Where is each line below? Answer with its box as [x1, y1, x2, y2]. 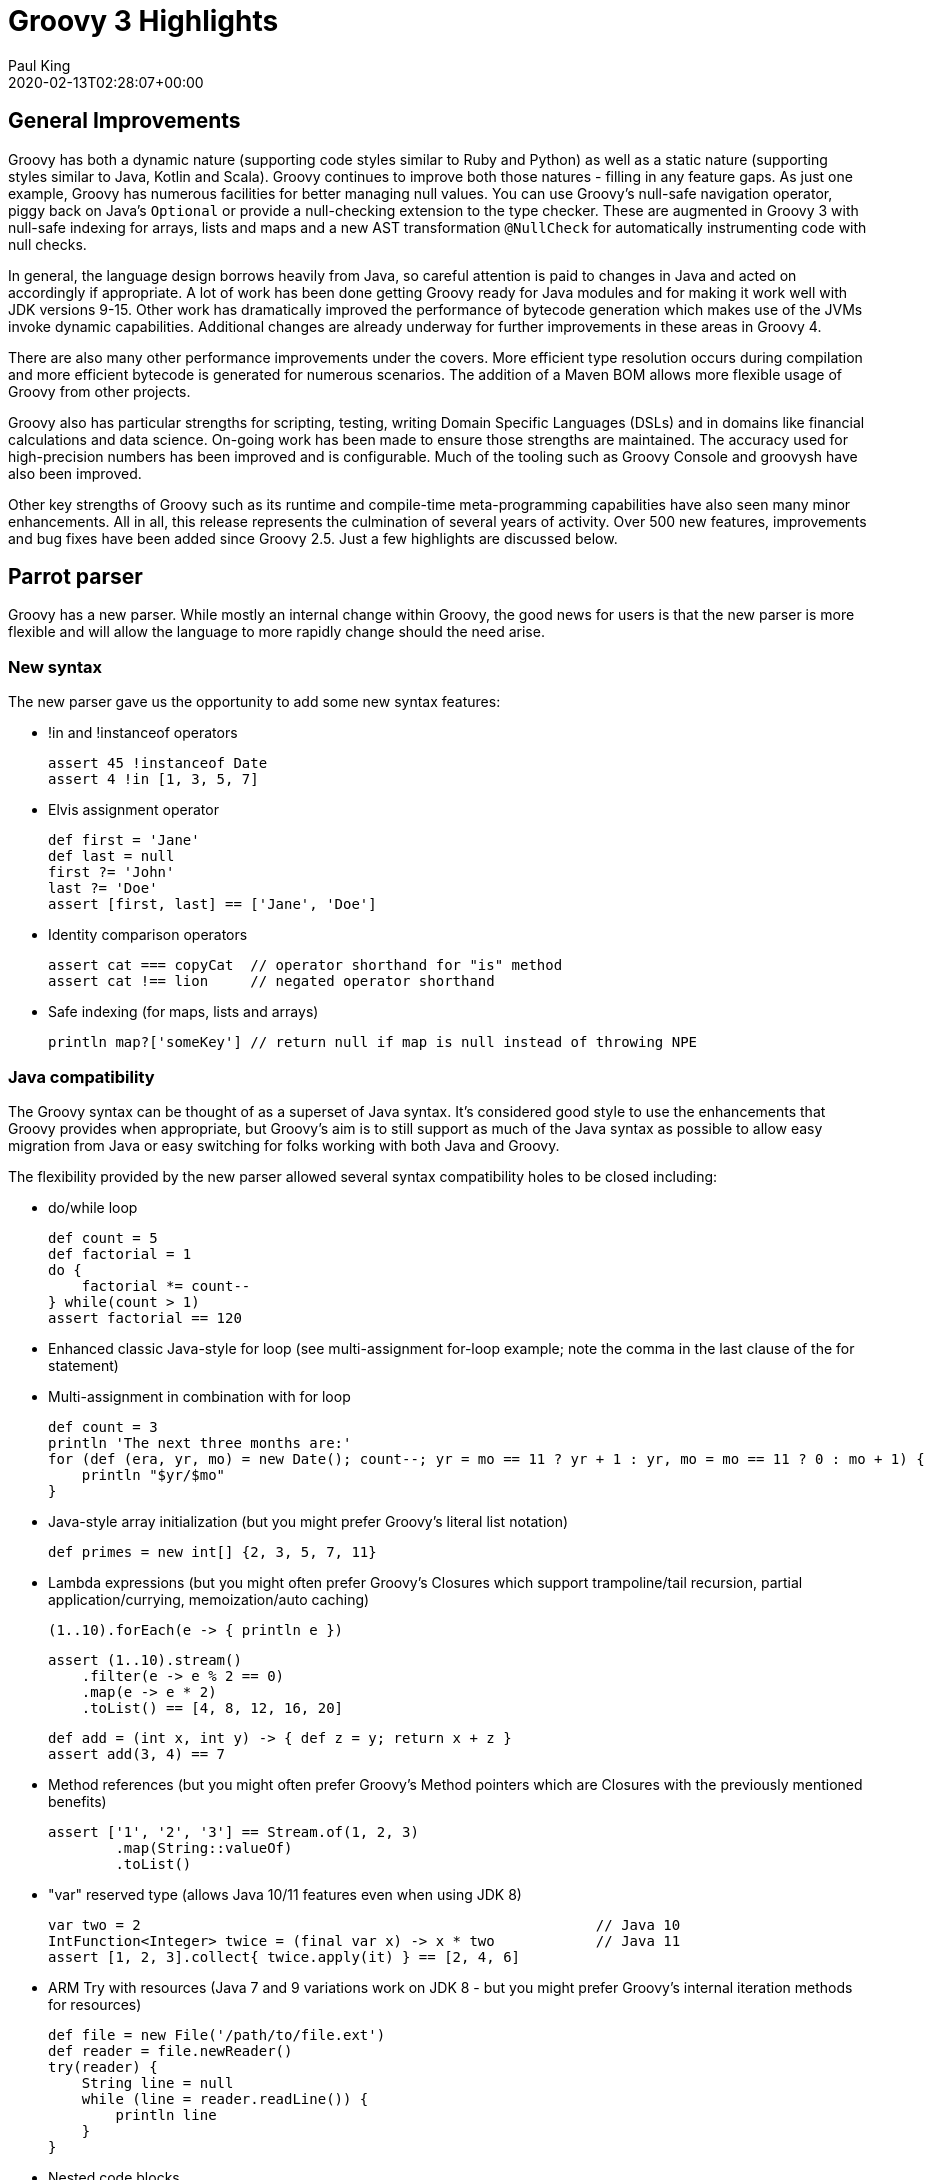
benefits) [48, 1792, 107, 1810]
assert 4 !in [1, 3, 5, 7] [48, 771, 259, 788]
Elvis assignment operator [48, 801, 219, 819]
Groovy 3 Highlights [8, 4, 279, 38]
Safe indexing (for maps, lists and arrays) [48, 1003, 319, 1021]
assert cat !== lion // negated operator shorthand [48, 973, 495, 990]
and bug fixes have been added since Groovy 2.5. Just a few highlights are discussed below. [8, 529, 618, 547]
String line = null [81, 2074, 234, 2091]
